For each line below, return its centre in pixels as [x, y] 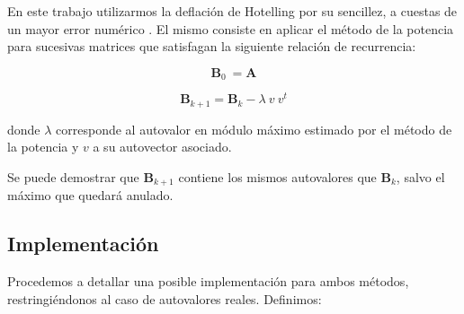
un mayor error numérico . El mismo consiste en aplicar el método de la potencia [231, 28]
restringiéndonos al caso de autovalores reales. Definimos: [165, 298]
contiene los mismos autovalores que [277, 176]
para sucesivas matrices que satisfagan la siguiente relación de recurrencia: [212, 46]
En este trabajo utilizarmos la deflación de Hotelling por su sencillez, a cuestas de [232, 11]
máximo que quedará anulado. [90, 195]
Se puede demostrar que [73, 176]
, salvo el [420, 176]
